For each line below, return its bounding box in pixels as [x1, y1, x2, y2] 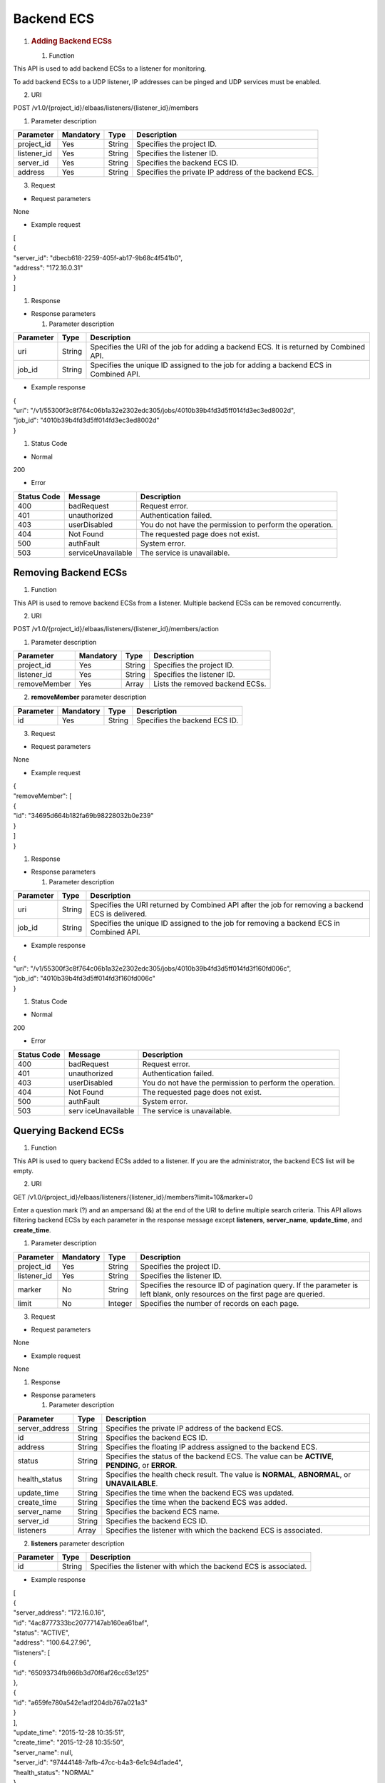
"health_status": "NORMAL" [13, 1768, 94, 1777]
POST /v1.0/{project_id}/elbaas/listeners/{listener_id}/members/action [13, 625, 219, 633]
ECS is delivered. [90, 909, 148, 919]
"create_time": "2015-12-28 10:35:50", [13, 1738, 125, 1747]
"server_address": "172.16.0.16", [13, 1608, 106, 1617]
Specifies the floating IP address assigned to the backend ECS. [106, 1441, 318, 1451]
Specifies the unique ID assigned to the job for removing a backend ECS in [90, 919, 340, 929]
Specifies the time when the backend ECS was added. [106, 1497, 288, 1507]
